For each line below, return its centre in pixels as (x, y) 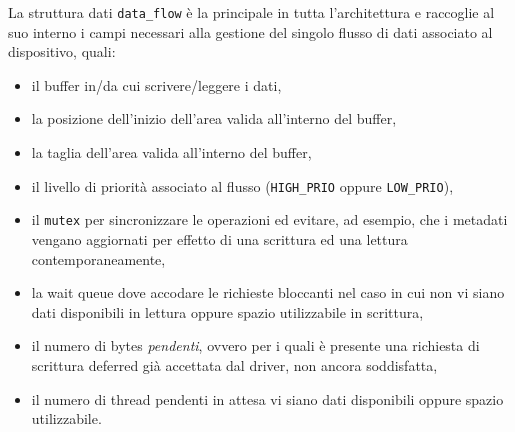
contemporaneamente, (98, 258)
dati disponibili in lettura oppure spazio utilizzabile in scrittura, (227, 311)
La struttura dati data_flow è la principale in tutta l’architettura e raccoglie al (251, 12)
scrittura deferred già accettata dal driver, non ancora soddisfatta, (234, 364)
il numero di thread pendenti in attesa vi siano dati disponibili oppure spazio (267, 398)
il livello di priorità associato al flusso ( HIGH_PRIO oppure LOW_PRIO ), (242, 185)
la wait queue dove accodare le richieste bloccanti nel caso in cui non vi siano (268, 292)
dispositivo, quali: (62, 51)
